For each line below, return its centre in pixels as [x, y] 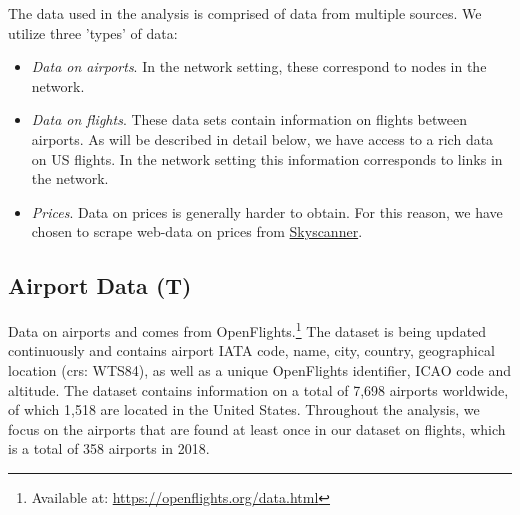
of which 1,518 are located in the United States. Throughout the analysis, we [244, 409]
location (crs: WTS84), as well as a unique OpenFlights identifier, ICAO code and [260, 369]
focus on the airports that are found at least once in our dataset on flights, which [257, 428]
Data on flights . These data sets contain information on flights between [249, 119]
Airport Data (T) [100, 285]
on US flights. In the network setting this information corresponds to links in [267, 158]
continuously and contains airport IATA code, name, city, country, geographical [251, 350]
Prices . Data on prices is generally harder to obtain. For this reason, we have [267, 211]
